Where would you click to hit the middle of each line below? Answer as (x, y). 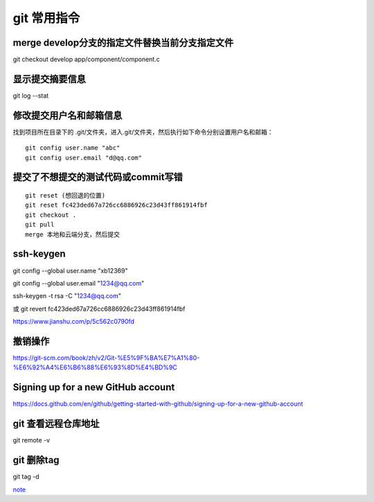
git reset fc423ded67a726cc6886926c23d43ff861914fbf (116, 205)
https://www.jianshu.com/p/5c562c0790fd (74, 322)
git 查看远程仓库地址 (56, 424)
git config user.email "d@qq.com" (83, 157)
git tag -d (26, 477)
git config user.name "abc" (73, 148)
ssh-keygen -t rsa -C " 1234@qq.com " (67, 296)
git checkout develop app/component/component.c (86, 60)
